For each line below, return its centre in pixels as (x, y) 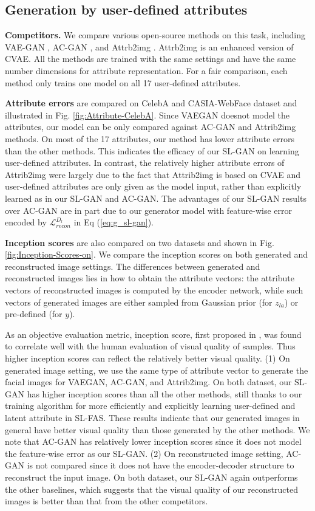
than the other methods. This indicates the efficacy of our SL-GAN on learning (152, 150)
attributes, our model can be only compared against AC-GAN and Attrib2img (151, 127)
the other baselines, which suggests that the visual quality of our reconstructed (151, 489)
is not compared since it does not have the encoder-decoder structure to (161, 465)
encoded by (26, 222)
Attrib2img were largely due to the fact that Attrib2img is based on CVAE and (153, 174)
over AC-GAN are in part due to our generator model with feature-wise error (149, 210)
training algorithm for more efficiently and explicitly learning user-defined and (150, 406)
